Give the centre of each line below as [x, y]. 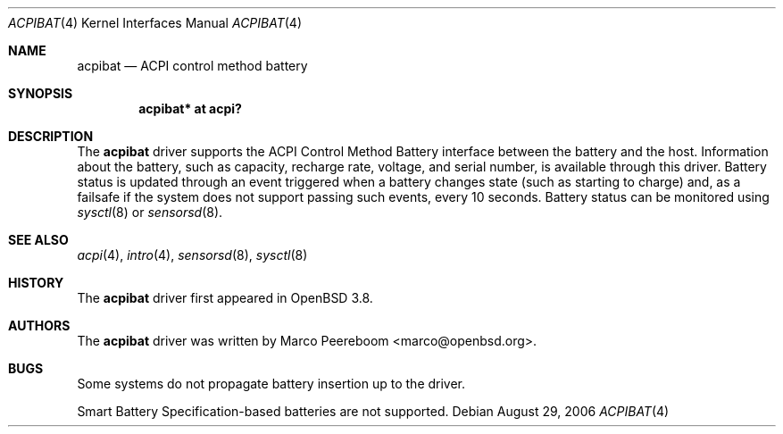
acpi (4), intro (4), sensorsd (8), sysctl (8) [192, 255]
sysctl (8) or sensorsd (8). [150, 212]
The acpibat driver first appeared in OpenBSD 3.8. [225, 298]
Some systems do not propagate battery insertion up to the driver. [271, 384]
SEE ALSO [38, 240]
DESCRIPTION [51, 136]
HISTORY [36, 283]
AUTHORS [39, 325]
